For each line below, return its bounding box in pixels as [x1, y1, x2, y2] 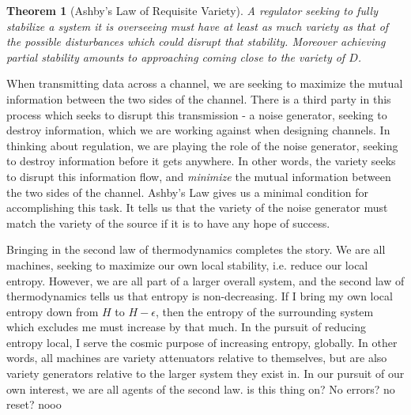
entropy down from [6, 303, 99, 319]
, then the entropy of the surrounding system [155, 303, 374, 319]
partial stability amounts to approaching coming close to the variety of [6, 48, 345, 65]
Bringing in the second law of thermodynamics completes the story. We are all [6, 241, 386, 258]
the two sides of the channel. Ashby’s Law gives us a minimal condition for [6, 183, 368, 200]
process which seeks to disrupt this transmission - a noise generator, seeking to [6, 106, 387, 123]
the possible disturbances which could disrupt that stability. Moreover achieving [6, 33, 386, 50]
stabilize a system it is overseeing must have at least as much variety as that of [6, 17, 389, 34]
